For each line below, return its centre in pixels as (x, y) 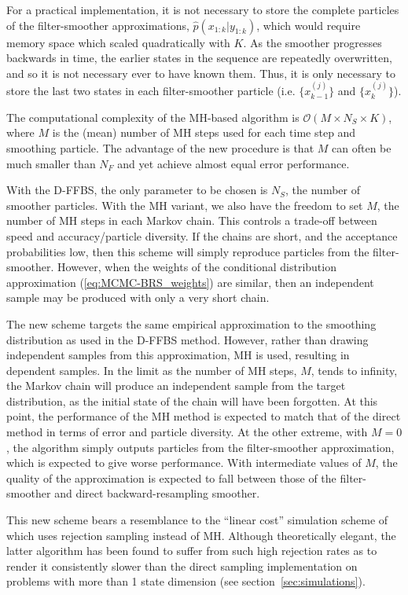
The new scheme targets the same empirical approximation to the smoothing (191, 323)
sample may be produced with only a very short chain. (138, 297)
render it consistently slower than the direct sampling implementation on (182, 566)
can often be (362, 147)
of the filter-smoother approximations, (98, 25)
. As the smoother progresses (312, 42)
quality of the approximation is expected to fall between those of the (171, 477)
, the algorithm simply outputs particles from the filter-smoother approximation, (200, 447)
